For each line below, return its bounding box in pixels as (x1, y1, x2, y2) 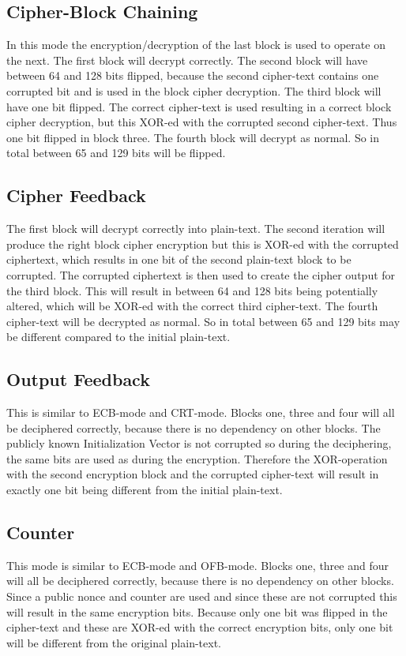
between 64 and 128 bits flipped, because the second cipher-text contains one (6, 67, 379, 84)
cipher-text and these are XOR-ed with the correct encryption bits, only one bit (6, 619, 393, 635)
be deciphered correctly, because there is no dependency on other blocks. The (6, 419, 381, 436)
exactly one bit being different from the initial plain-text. (6, 482, 283, 498)
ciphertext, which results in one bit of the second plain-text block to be (6, 251, 351, 268)
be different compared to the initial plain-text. (6, 328, 231, 345)
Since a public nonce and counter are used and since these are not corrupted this (6, 588, 397, 605)
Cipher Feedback (6, 183, 146, 208)
